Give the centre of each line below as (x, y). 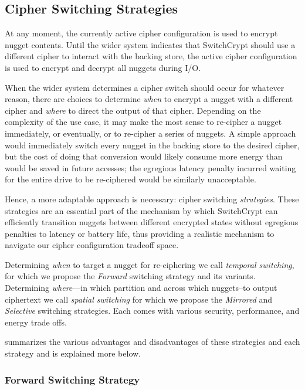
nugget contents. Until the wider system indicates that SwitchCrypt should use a (150, 44)
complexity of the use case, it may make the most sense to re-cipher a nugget (143, 122)
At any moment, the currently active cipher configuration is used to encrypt (141, 33)
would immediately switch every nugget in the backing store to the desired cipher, (152, 145)
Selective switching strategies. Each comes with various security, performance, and (152, 311)
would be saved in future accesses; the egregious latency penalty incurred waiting (150, 167)
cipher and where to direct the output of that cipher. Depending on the (133, 110)
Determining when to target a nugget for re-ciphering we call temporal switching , (150, 264)
